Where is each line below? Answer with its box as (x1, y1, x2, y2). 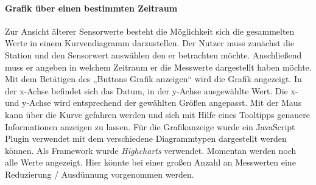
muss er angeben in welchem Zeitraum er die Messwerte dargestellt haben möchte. (5, 60, 312, 73)
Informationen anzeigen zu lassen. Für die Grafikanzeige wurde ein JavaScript (5, 120, 295, 133)
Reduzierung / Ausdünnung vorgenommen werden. (5, 167, 194, 180)
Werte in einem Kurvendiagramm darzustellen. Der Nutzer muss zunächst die (5, 37, 295, 49)
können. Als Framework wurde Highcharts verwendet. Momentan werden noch (5, 144, 297, 156)
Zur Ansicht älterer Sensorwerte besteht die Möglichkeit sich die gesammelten (5, 24, 295, 37)
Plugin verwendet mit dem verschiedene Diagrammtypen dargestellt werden (5, 132, 287, 145)
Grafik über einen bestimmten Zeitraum (5, 1, 178, 14)
